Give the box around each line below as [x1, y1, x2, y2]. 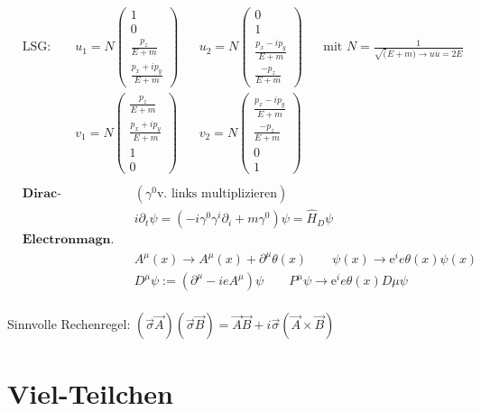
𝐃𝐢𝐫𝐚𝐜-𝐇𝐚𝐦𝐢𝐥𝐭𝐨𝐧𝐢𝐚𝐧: [22, 187, 61, 200]
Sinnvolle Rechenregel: [7, 315, 131, 333]
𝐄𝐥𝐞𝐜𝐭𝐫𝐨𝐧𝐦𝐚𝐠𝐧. [22, 233, 115, 247]
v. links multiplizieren [156, 187, 278, 200]
